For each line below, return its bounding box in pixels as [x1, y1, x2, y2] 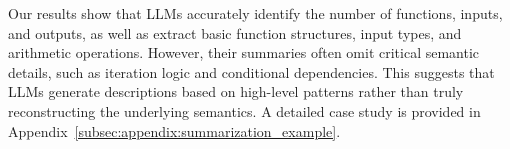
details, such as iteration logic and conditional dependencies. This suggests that [8, 61, 495, 82]
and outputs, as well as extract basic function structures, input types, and [8, 22, 462, 43]
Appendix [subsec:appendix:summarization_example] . [8, 120, 341, 141]
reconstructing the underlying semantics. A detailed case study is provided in [8, 100, 481, 121]
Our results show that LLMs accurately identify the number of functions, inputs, [8, 3, 503, 23]
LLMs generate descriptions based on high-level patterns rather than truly [8, 81, 464, 102]
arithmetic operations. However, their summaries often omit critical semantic [8, 42, 480, 63]
